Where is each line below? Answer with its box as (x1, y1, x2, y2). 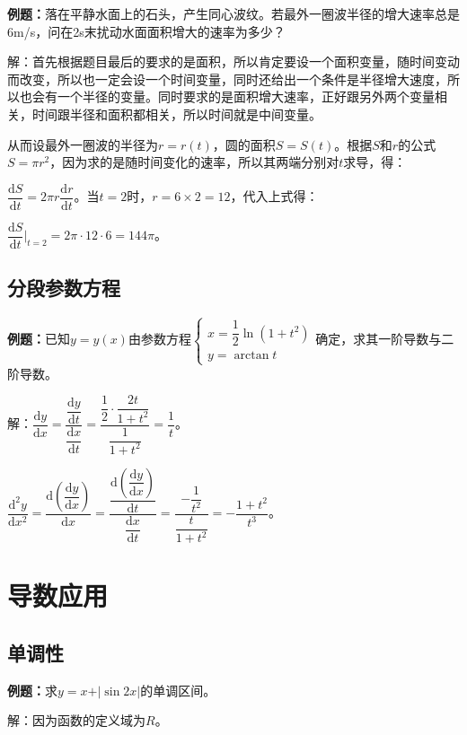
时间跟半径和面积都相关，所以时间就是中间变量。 (31, 104, 322, 123)
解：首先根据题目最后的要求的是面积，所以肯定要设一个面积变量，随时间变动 (7, 52, 460, 71)
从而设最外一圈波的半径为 (7, 135, 158, 153)
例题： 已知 (7, 329, 70, 348)
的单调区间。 (140, 680, 216, 699)
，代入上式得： (230, 187, 319, 206)
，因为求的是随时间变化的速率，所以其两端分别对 (49, 153, 339, 171)
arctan (233, 349, 269, 363)
